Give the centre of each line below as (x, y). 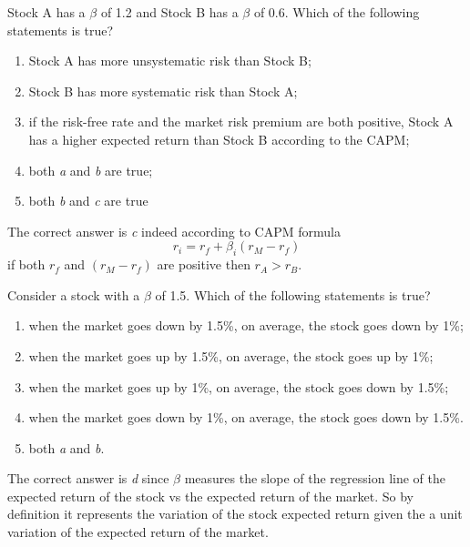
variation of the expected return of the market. (138, 532)
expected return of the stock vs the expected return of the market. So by (210, 496)
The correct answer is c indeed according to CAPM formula (174, 231)
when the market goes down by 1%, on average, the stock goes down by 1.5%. (246, 417)
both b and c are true (88, 201)
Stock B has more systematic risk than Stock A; (163, 91)
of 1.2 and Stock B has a (169, 12)
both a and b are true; (91, 170)
